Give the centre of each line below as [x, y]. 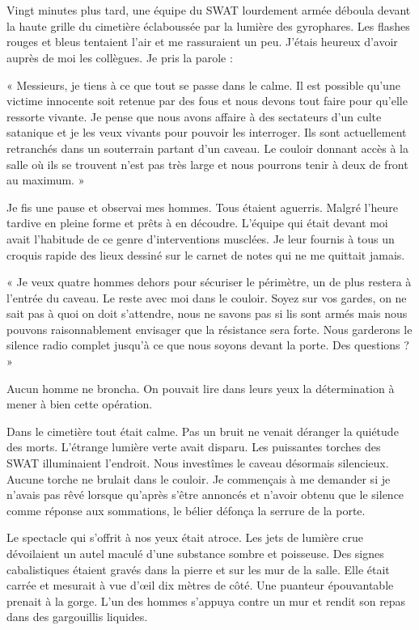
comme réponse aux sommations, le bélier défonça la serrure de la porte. [186, 510]
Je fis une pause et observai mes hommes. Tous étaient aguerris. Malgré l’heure [202, 207]
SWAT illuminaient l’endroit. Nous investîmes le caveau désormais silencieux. [198, 463]
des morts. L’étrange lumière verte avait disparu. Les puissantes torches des [194, 447]
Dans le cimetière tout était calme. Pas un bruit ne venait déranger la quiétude [203, 431]
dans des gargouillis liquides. [77, 617]
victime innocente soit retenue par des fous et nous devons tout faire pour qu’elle [207, 101]
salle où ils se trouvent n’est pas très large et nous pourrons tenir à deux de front [207, 164]
